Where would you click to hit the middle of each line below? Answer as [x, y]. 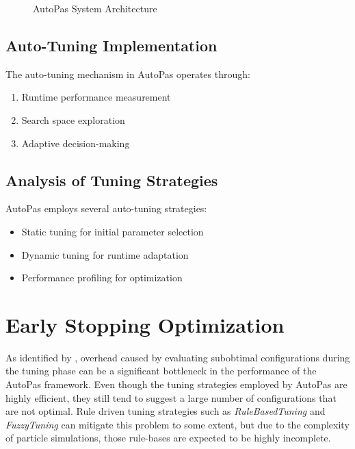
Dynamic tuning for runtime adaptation [105, 254]
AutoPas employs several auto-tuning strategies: [106, 208]
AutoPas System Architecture [95, 8]
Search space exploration [73, 119]
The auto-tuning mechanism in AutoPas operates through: [128, 74]
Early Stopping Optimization [145, 324]
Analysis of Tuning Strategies [112, 180]
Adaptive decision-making [76, 143]
